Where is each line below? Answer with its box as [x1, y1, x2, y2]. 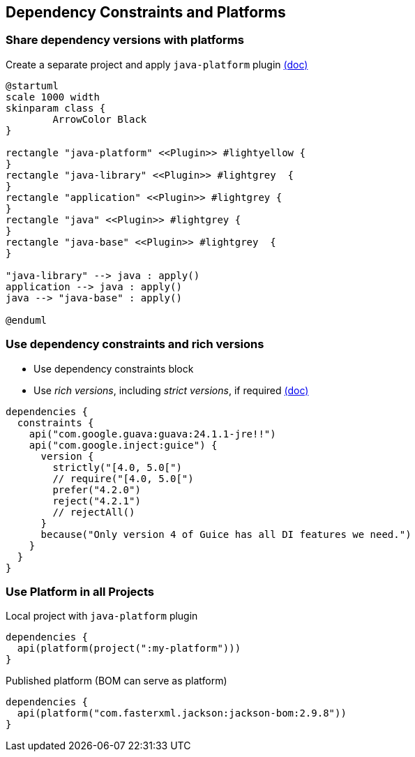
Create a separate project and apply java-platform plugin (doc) [6, 58, 308, 70]
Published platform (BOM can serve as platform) [6, 675, 227, 687]
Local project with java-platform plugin [6, 610, 198, 622]
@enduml [6, 314, 47, 326]
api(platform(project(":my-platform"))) [17, 643, 241, 654]
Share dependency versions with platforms [6, 33, 244, 47]
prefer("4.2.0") [52, 484, 141, 495]
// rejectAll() [52, 506, 135, 518]
